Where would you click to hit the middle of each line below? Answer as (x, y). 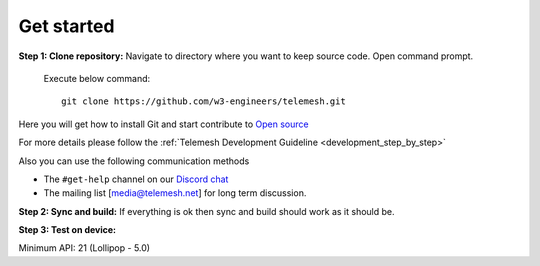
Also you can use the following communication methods (134, 161)
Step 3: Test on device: (67, 230)
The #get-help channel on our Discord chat (136, 179)
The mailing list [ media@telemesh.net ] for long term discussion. (175, 193)
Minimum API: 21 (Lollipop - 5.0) (84, 248)
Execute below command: (97, 78)
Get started (66, 26)
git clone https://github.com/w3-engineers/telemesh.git (204, 101)
